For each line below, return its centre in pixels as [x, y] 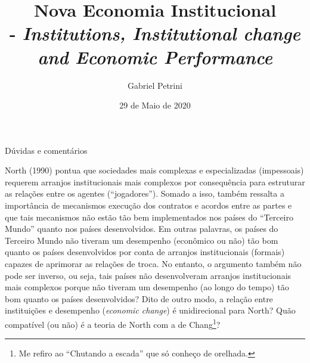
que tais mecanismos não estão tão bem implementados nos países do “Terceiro [149, 217]
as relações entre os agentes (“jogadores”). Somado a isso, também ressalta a [145, 193]
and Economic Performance [155, 57]
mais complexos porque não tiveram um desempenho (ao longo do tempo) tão [147, 287]
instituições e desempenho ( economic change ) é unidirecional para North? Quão [150, 310]
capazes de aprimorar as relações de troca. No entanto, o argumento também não [153, 264]
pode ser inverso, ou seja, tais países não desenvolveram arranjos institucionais [148, 275]
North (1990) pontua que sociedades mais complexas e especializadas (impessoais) [154, 170]
